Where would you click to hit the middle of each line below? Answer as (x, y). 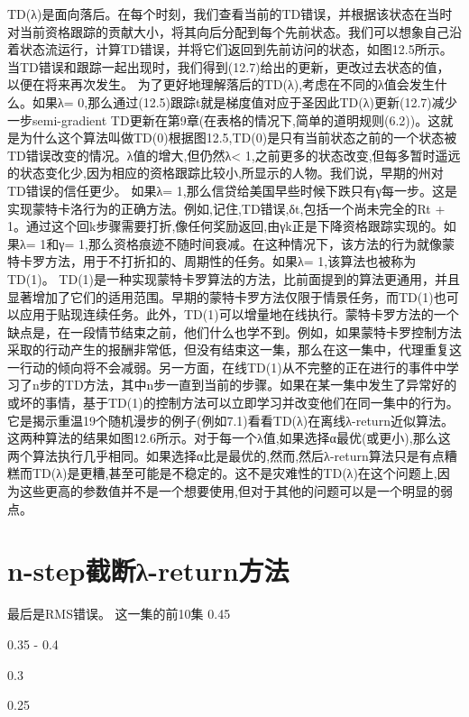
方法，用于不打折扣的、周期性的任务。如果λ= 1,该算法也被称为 (230, 261)
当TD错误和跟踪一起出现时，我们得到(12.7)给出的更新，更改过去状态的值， (229, 66)
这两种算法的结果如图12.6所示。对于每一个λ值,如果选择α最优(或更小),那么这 (229, 438)
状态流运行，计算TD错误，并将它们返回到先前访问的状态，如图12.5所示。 (236, 49)
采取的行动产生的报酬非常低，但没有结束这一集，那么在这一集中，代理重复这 (234, 349)
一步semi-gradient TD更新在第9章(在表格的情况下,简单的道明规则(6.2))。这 (224, 119)
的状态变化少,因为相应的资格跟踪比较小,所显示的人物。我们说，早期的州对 (225, 173)
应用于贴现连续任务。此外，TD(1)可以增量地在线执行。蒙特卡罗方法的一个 (239, 314)
